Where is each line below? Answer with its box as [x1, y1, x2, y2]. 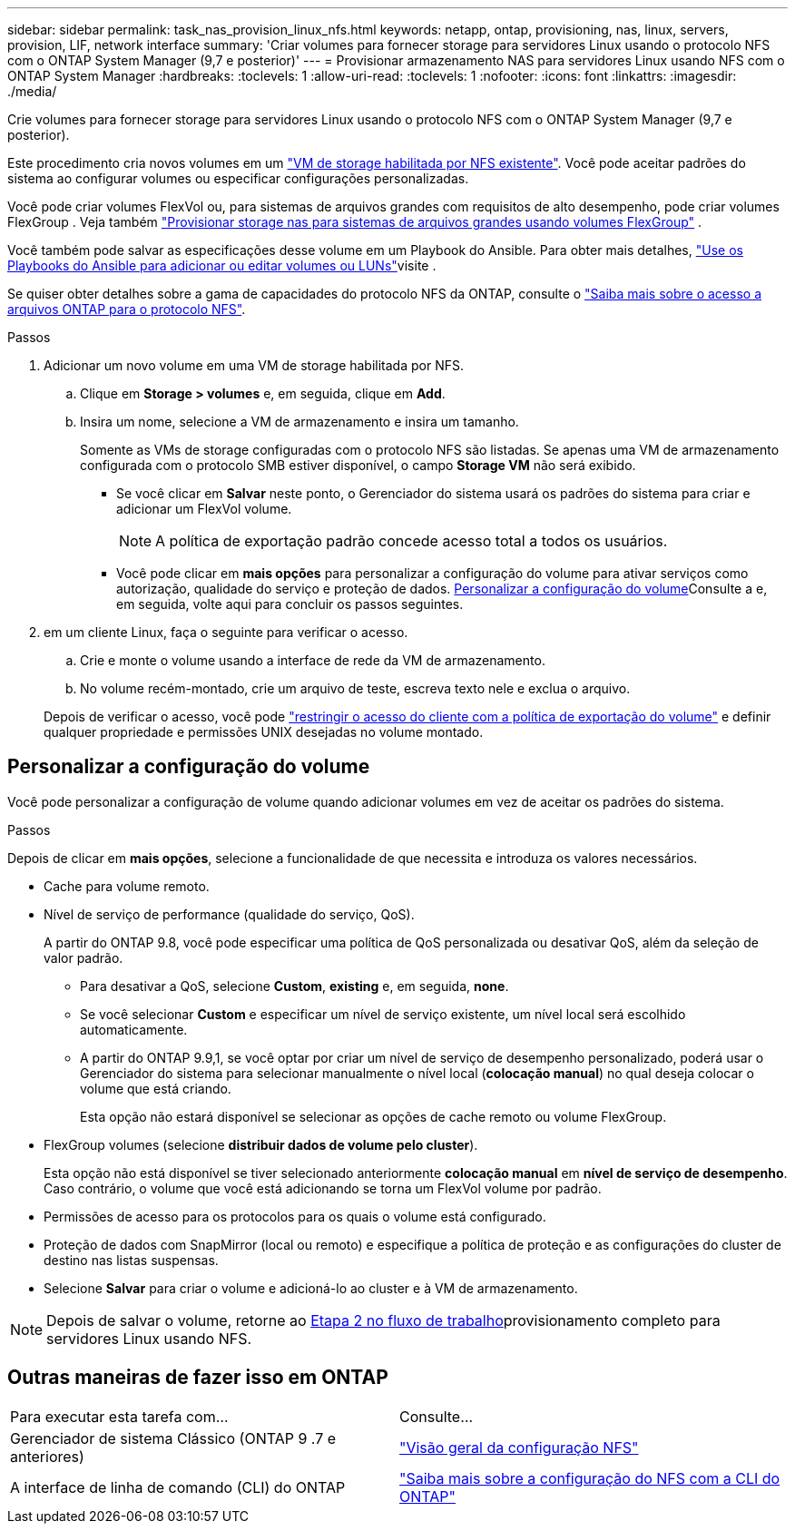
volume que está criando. [80, 1080, 231, 1096]
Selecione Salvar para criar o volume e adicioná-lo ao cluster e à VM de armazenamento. [44, 1280, 578, 1296]
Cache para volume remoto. [44, 878, 210, 894]
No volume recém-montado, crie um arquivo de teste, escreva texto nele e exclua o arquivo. [80, 681, 631, 696]
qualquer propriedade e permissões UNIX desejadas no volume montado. [44, 724, 484, 740]
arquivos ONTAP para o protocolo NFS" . [7, 301, 246, 317]
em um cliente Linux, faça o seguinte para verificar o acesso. [44, 624, 408, 640]
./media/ [7, 83, 57, 99]
